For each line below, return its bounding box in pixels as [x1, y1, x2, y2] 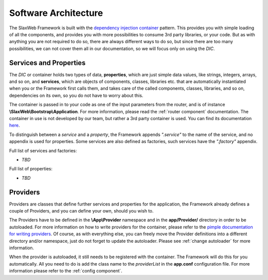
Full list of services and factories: [9, 147, 77, 153]
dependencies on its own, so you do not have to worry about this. [9, 92, 143, 98]
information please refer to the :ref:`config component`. [9, 268, 123, 274]
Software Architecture [9, 7, 103, 18]
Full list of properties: [9, 166, 53, 172]
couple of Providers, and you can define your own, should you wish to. [9, 208, 154, 213]
